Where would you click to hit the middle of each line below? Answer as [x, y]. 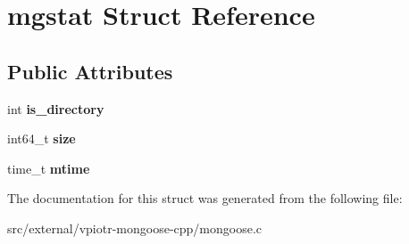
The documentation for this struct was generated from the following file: [205, 198]
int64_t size [42, 138]
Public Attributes [90, 71]
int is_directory [56, 108]
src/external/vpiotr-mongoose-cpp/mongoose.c [135, 228]
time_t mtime [49, 168]
